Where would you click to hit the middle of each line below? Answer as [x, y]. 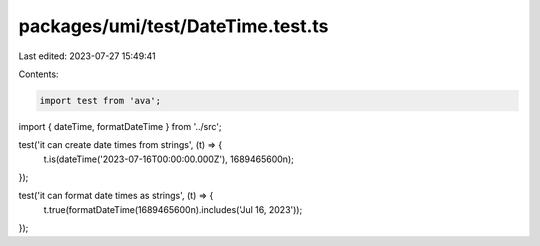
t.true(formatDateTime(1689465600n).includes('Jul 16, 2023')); [173, 209]
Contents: [38, 74]
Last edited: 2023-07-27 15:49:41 [87, 56]
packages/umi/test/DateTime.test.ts [173, 26]
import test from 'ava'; [100, 100]
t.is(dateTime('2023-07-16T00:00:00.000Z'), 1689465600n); [168, 159]
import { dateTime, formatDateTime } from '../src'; [120, 126]
